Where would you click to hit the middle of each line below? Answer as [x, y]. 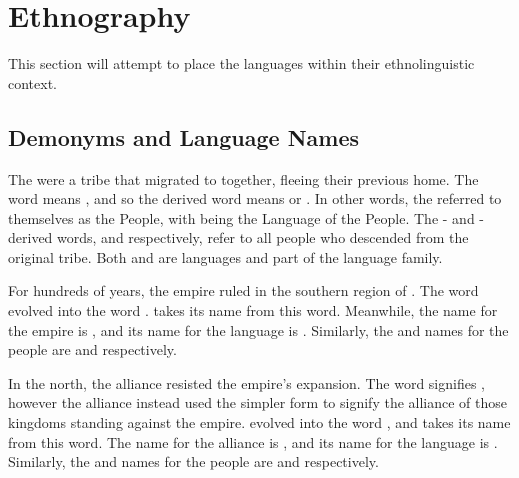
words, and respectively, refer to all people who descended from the [263, 237]
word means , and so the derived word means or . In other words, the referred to [255, 198]
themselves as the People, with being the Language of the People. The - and [241, 217]
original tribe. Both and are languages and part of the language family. [225, 256]
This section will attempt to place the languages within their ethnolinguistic [241, 63]
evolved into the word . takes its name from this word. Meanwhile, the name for [253, 310]
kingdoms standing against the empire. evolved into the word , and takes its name [259, 422]
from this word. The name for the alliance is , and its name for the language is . [253, 441]
